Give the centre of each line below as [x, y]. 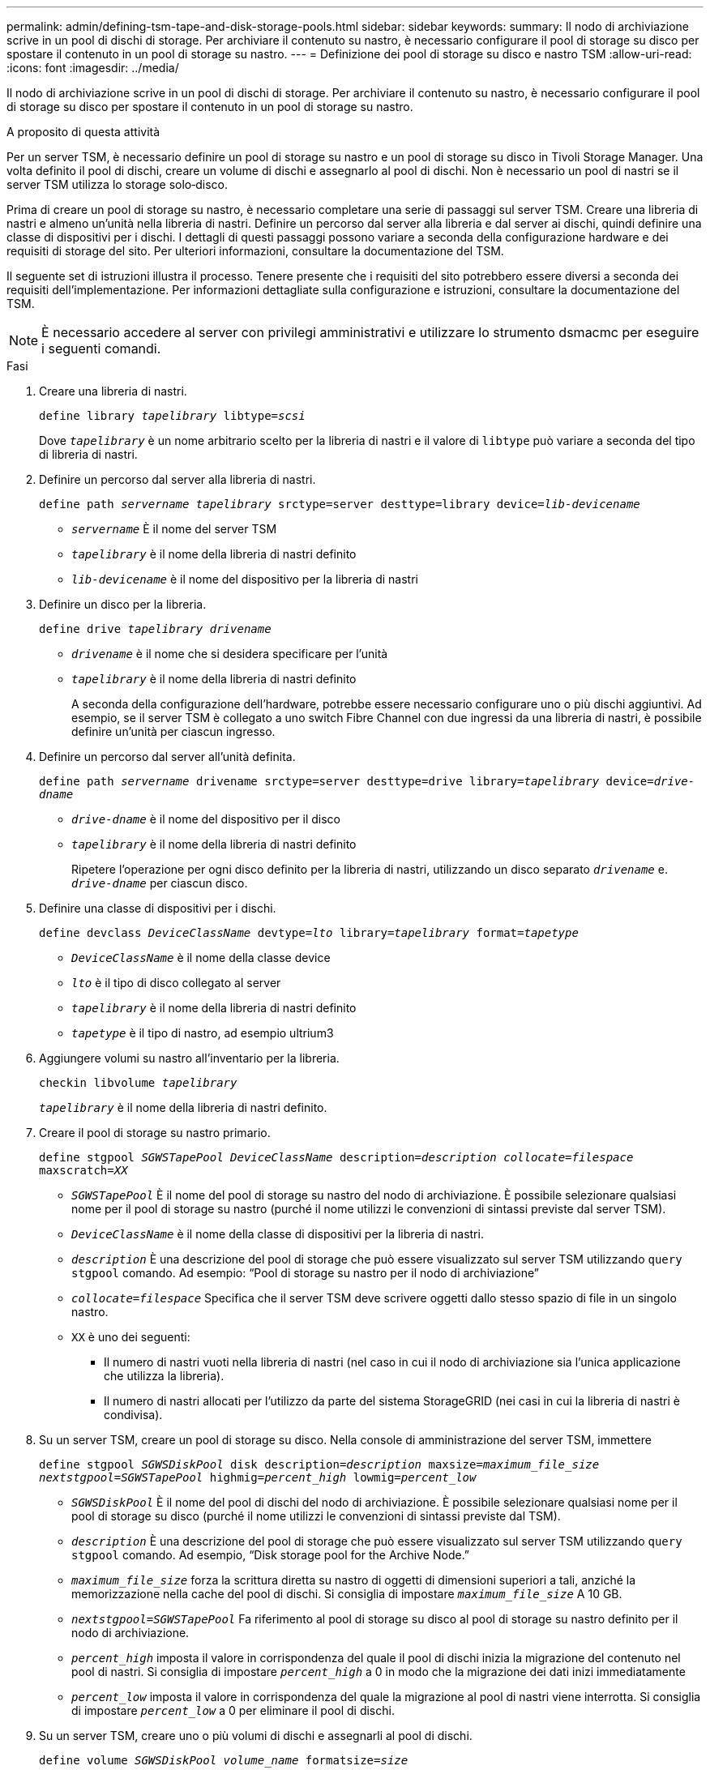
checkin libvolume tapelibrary [138, 1083]
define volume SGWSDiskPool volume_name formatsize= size [224, 1760]
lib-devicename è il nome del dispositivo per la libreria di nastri [245, 579]
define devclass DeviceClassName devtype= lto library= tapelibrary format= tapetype [309, 933]
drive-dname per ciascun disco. [160, 883]
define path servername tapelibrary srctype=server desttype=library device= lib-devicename [340, 504]
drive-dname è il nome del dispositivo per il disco [206, 819]
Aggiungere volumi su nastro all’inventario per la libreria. [189, 1058]
